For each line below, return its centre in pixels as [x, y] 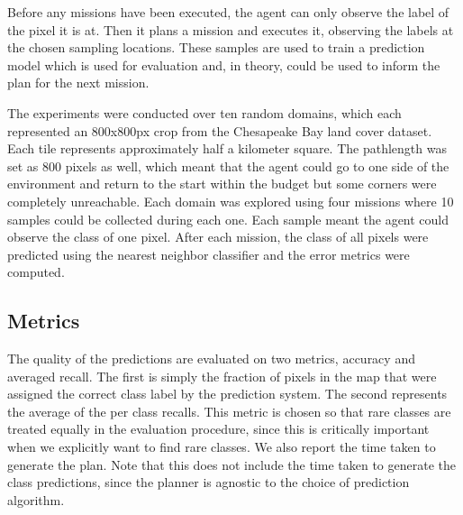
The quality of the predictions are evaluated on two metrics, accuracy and [211, 359]
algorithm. [36, 499]
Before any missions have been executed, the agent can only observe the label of [228, 12]
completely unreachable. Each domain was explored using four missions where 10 [231, 201]
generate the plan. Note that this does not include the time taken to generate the [231, 464]
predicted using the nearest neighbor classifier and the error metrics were [209, 254]
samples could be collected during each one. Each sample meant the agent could [228, 219]
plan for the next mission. [78, 83]
